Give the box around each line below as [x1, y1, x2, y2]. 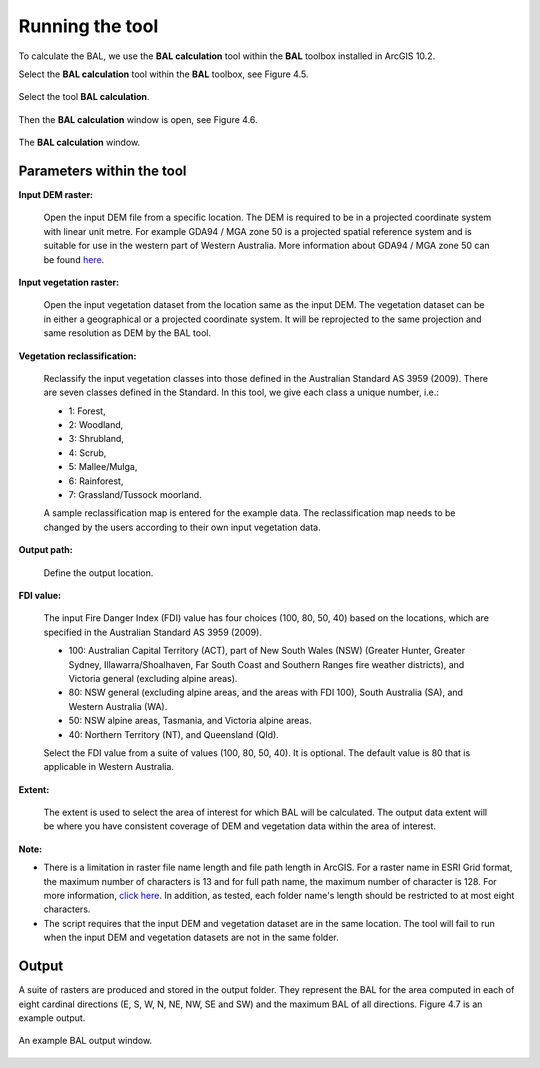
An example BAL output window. [18, 1035, 153, 1047]
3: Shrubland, [68, 433, 125, 445]
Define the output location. [43, 566, 154, 579]
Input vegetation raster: [18, 276, 120, 288]
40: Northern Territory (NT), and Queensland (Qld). [68, 728, 279, 740]
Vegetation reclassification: [18, 350, 137, 362]
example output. [18, 1011, 86, 1024]
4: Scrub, [68, 446, 107, 459]
